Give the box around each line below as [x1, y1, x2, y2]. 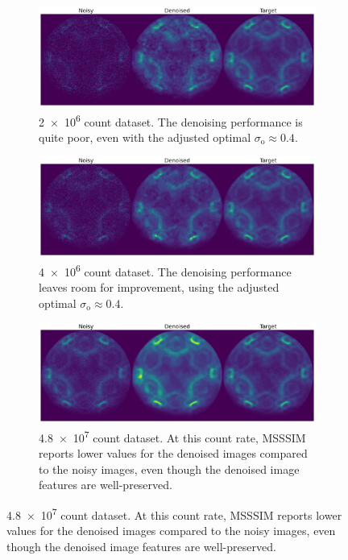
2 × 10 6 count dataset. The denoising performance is [39, 110, 303, 130]
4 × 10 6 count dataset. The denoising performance [39, 260, 292, 280]
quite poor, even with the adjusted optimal [39, 128, 251, 145]
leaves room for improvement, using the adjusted [39, 279, 280, 296]
